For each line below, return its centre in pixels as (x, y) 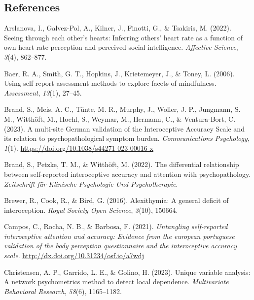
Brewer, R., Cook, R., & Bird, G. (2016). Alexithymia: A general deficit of (116, 200)
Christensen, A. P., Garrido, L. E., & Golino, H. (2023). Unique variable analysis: (127, 272)
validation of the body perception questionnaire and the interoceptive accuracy (120, 246)
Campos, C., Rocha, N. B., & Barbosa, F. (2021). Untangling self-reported (116, 226)
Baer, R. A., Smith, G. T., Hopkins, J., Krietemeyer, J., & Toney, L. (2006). (119, 73)
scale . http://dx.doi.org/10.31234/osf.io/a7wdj (74, 255)
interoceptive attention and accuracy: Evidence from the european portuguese (119, 236)
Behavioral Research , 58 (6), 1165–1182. (63, 291)
